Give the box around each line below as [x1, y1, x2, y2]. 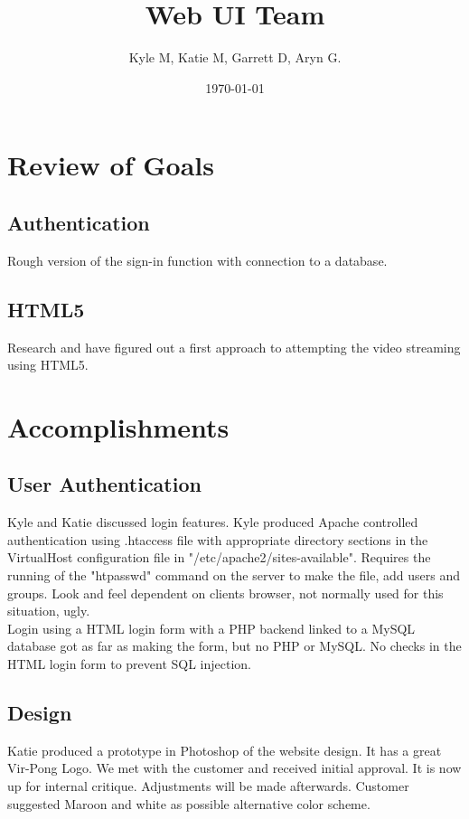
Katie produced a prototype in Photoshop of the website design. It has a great [7, 740, 442, 759]
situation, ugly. [7, 601, 90, 620]
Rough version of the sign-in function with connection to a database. [7, 250, 388, 269]
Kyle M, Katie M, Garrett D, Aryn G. [128, 48, 342, 67]
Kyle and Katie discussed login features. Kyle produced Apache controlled [7, 513, 418, 532]
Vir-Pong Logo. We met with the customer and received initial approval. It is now [7, 758, 462, 777]
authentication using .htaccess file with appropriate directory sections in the [7, 530, 428, 549]
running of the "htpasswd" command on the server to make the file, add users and [7, 566, 461, 585]
